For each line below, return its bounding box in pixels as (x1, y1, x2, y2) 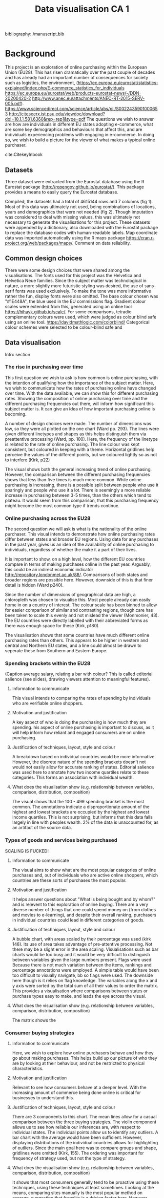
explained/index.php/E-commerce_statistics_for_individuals (5, 85, 125, 91)
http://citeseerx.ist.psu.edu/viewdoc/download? (9, 111, 105, 117)
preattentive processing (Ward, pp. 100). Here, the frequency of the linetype (5, 436, 158, 442)
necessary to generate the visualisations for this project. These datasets (5, 219, 150, 225)
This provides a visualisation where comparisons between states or (12, 988, 148, 994)
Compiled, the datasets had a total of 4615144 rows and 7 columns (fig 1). (5, 198, 153, 204)
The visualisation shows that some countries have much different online (5, 632, 150, 638)
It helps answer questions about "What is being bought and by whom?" (12, 896, 156, 902)
